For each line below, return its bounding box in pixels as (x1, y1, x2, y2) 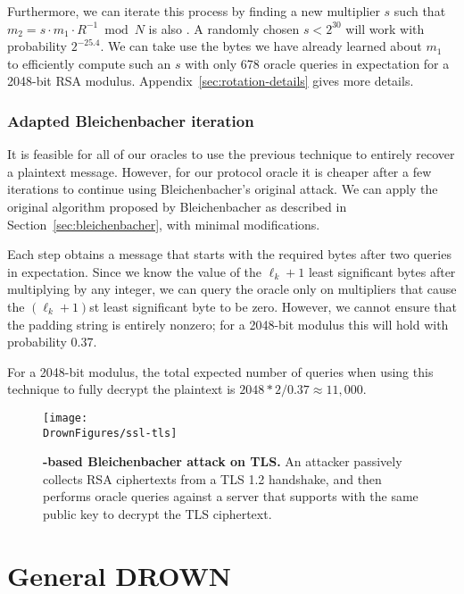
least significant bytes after (308, 262, 456, 280)
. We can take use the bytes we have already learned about (100, 37, 422, 55)
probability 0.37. (7, 332, 97, 351)
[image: (43, 411, 88, 424)
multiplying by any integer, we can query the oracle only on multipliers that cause (7, 280, 457, 298)
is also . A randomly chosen (148, 19, 300, 38)
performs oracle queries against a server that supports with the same (43, 487, 418, 506)
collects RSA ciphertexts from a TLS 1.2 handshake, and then (43, 469, 382, 488)
